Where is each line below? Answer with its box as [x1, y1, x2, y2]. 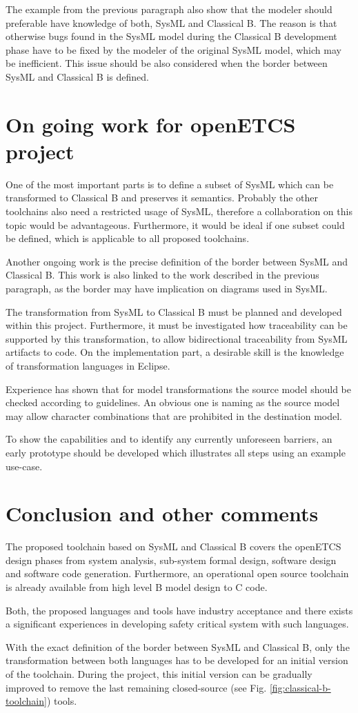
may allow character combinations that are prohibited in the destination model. [6, 408, 342, 423]
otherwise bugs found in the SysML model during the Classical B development [6, 29, 337, 43]
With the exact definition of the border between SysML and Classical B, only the [6, 639, 350, 654]
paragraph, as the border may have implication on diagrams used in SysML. [6, 281, 328, 296]
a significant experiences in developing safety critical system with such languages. [6, 616, 349, 631]
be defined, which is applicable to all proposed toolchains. [6, 231, 250, 245]
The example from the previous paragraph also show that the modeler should [6, 2, 332, 16]
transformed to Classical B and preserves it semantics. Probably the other [6, 190, 319, 205]
